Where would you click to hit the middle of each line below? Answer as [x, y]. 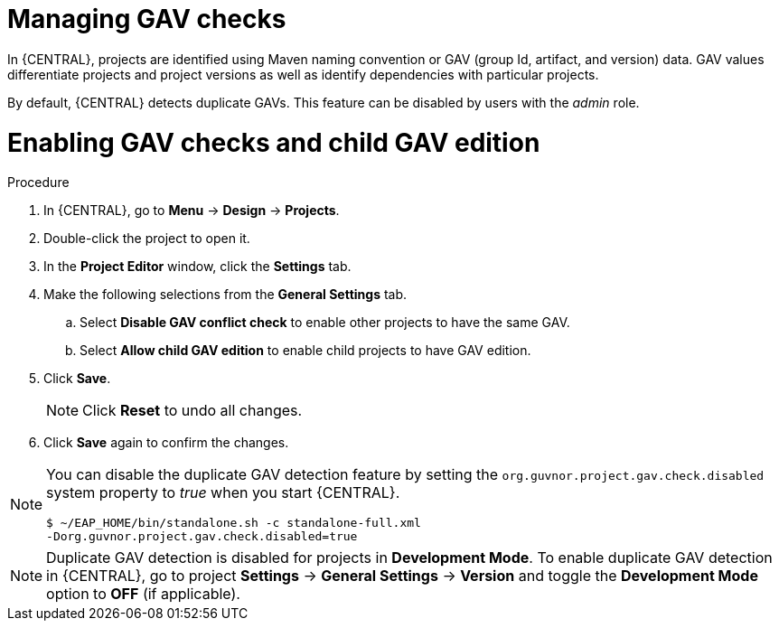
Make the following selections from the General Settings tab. [225, 295]
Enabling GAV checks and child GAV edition [274, 142]
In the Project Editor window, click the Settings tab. [197, 267]
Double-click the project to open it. [147, 239]
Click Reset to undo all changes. [192, 411]
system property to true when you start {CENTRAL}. [223, 493]
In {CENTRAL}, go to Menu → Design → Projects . [192, 211]
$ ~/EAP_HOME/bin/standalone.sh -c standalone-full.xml [234, 523]
